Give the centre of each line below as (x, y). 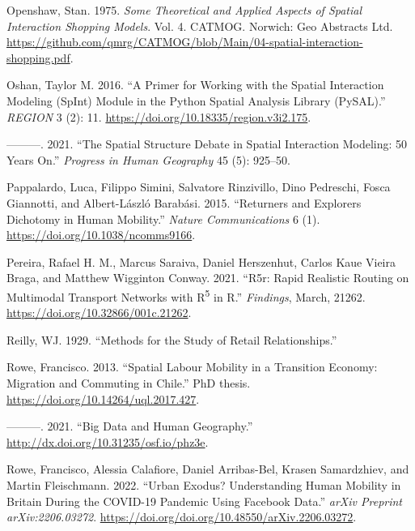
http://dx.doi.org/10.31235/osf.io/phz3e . (108, 441)
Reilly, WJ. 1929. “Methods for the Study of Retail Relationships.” (172, 339)
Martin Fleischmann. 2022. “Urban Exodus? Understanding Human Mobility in (204, 484)
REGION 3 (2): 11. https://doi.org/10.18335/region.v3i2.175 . (159, 116)
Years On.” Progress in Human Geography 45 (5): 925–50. (148, 159)
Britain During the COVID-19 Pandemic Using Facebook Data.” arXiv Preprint (205, 501)
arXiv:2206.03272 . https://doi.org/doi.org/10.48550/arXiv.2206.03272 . (182, 517)
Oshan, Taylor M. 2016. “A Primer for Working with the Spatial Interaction (195, 85)
